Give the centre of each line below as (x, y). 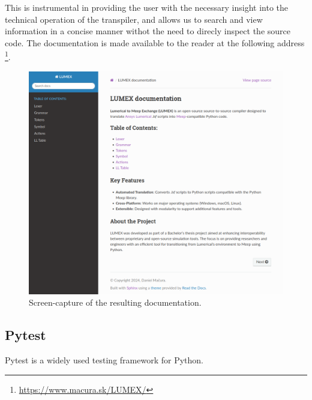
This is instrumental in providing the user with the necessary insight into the (147, 7)
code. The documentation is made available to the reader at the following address (155, 42)
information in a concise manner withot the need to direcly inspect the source (148, 31)
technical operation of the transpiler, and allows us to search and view (134, 19)
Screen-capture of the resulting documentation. (115, 302)
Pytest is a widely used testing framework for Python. (104, 360)
